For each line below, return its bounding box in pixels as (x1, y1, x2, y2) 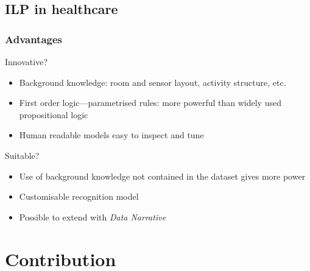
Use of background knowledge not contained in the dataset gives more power (19, 169, 306, 182)
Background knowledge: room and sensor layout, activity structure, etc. (19, 76, 286, 88)
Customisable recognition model (19, 190, 139, 203)
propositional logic (19, 108, 88, 121)
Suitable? (5, 149, 40, 161)
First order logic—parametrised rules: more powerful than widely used (19, 96, 281, 109)
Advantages (5, 31, 63, 46)
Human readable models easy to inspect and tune (19, 128, 204, 141)
